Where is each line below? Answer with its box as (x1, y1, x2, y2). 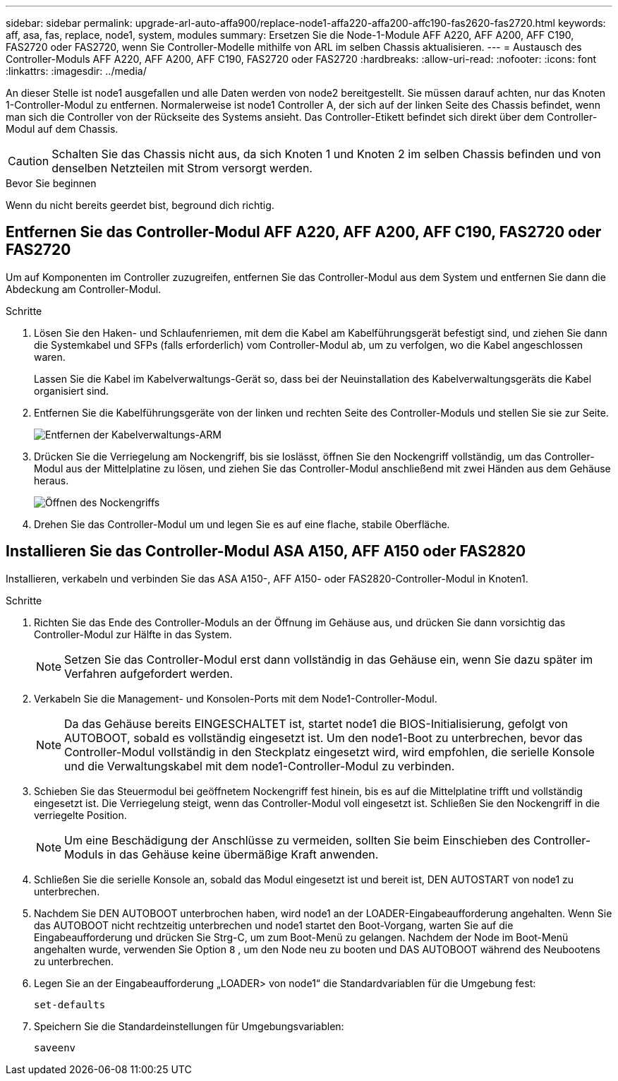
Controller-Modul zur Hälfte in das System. (34, 628, 232, 640)
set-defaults (34, 998, 106, 1010)
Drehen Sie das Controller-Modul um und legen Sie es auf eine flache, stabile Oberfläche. (34, 518, 450, 530)
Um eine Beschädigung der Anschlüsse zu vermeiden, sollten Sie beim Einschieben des (64, 832, 531, 847)
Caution (8, 154, 49, 168)
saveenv (34, 1041, 76, 1053)
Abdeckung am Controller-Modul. (6, 282, 162, 295)
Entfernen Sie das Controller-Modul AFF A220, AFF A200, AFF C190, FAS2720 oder (6, 223, 602, 241)
